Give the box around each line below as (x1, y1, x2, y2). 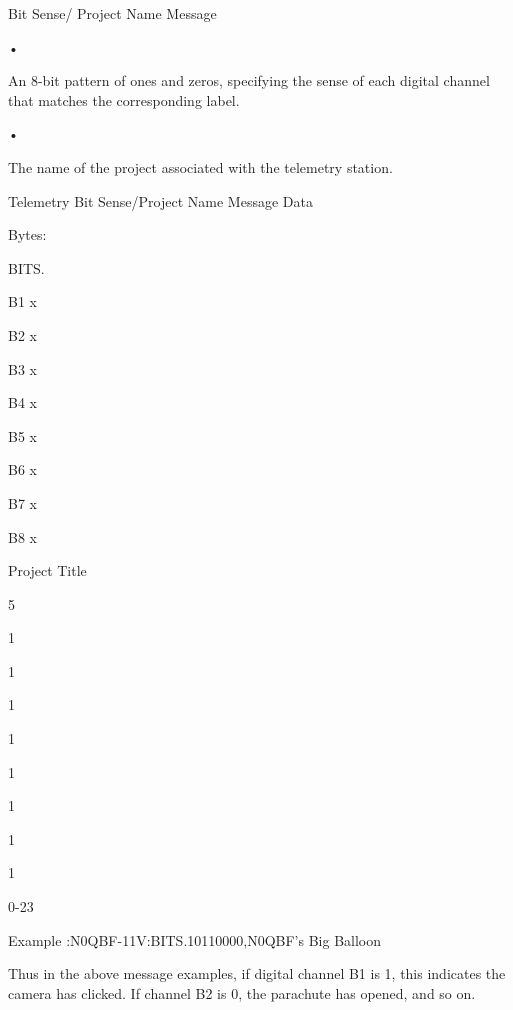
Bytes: (8, 224, 47, 245)
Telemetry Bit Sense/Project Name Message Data (8, 190, 313, 211)
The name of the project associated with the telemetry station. (8, 156, 393, 177)
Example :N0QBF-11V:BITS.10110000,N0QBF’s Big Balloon (8, 929, 382, 950)
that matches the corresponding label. (8, 89, 240, 110)
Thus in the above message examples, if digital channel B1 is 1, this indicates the (8, 963, 506, 984)
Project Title (8, 560, 87, 581)
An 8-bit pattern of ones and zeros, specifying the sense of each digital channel (8, 70, 490, 91)
